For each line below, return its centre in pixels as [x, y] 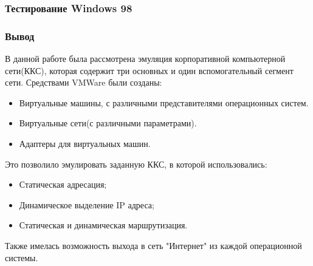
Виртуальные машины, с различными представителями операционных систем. [164, 102]
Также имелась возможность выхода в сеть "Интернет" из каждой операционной [153, 245]
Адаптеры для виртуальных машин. [85, 144]
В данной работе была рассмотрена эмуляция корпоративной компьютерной [145, 59]
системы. [22, 257]
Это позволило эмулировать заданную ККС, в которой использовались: [136, 164]
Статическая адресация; [63, 184]
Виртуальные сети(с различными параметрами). [108, 123]
